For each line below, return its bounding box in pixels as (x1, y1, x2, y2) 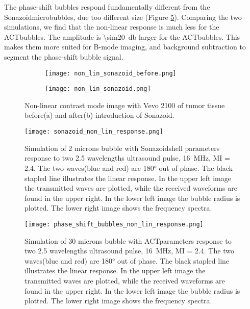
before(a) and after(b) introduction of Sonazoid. (24, 110, 174, 120)
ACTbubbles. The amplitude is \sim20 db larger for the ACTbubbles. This (4, 31, 240, 42)
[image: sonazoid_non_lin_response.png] (24, 128, 164, 136)
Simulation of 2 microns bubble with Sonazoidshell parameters (24, 142, 220, 153)
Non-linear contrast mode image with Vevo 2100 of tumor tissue (24, 99, 225, 110)
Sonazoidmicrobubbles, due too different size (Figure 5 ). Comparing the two (4, 11, 242, 22)
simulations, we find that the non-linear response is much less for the (4, 21, 219, 32)
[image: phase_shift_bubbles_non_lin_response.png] (24, 220, 204, 228)
